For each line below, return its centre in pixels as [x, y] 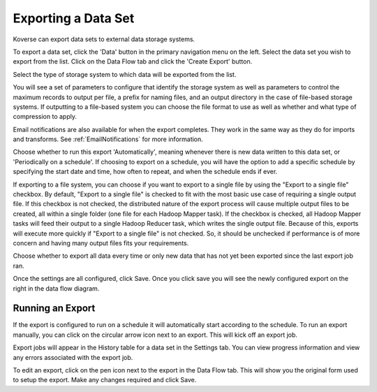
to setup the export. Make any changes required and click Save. [105, 380]
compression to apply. [45, 117]
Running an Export [54, 308]
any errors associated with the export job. [73, 357]
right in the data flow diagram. [56, 288]
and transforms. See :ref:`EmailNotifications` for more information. [108, 139]
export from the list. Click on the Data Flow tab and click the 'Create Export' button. [133, 61]
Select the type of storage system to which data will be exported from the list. [125, 74]
